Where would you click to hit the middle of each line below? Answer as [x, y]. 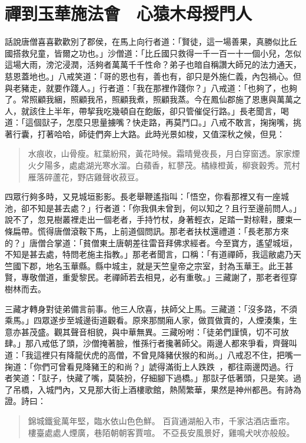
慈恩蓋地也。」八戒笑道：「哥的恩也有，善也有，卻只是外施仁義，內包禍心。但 [153, 76]
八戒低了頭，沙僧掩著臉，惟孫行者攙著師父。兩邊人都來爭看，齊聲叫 [165, 343]
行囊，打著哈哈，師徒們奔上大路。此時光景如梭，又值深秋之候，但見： [149, 133]
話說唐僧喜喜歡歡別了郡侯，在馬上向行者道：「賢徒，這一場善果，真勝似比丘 [151, 42]
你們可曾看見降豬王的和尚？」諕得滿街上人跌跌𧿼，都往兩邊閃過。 [159, 366]
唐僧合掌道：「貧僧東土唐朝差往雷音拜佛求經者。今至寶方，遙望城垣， [163, 242]
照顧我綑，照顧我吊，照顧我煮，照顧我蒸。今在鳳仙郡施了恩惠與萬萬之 [165, 99]
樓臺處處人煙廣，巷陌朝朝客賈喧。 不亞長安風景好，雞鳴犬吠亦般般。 [161, 432]
